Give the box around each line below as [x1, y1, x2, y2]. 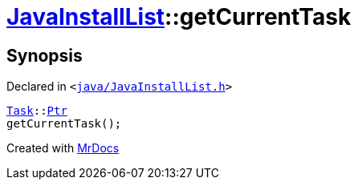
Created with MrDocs [6, 141, 120, 156]
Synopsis [6, 45, 83, 66]
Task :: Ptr [6, 104, 67, 118]
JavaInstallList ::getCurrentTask [6, 3, 352, 30]
